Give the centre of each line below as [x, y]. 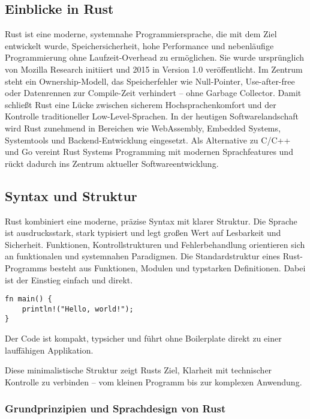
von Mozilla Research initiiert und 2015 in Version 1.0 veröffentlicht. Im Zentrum [154, 69]
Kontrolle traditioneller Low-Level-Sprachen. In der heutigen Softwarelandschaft [152, 116]
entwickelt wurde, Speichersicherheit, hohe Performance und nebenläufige [139, 45]
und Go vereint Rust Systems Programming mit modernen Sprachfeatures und [149, 152]
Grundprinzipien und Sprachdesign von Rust [115, 408]
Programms [26, 267]
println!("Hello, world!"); [78, 309]
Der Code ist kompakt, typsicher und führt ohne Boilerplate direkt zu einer [143, 338]
